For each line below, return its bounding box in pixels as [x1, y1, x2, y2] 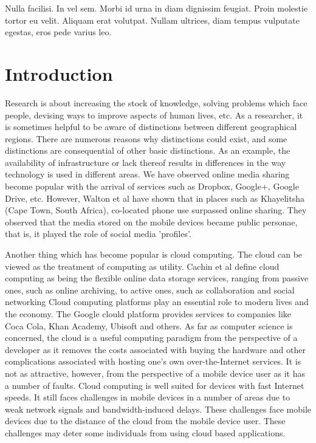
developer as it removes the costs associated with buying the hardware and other [5, 343, 306, 355]
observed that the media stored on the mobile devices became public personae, [5, 215, 298, 228]
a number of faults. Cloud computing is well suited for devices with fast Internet [5, 379, 304, 391]
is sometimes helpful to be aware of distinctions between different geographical [5, 120, 297, 133]
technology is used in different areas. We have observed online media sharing [5, 168, 290, 180]
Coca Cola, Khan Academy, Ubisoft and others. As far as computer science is [5, 319, 293, 332]
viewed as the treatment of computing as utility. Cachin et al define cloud [5, 259, 280, 272]
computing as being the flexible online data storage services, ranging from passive [5, 272, 309, 284]
